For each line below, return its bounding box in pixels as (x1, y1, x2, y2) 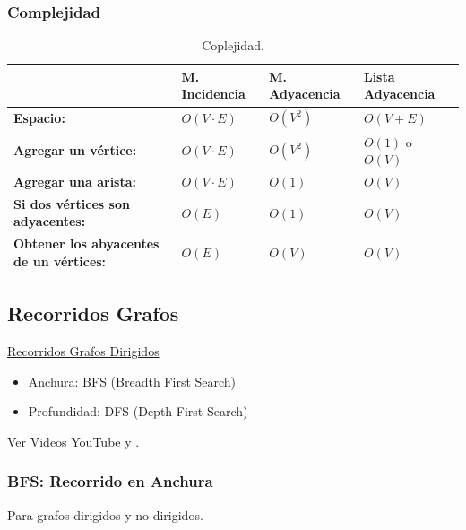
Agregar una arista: (13, 171, 137, 190)
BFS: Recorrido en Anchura (7, 470, 213, 492)
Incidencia (181, 84, 246, 103)
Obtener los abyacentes (13, 234, 160, 253)
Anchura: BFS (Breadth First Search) (28, 371, 237, 390)
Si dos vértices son (13, 194, 130, 213)
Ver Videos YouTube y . (7, 431, 140, 450)
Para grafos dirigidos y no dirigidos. (7, 505, 203, 524)
